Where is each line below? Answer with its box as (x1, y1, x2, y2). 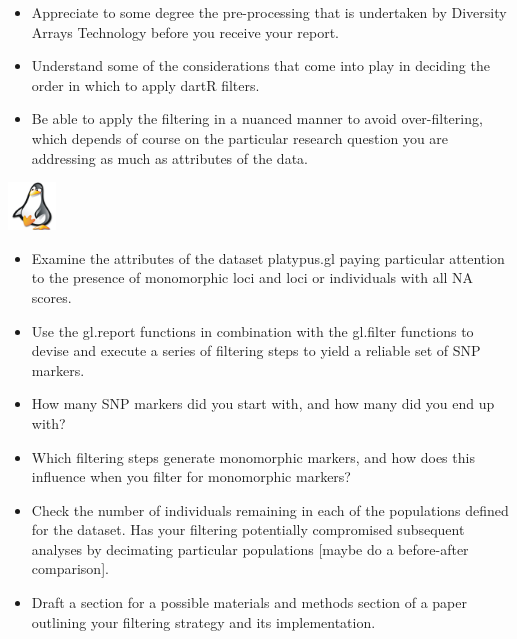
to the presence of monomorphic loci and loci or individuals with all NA (31, 267, 474, 288)
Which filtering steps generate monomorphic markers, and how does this (31, 446, 475, 467)
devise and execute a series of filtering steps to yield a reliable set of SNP (31, 340, 481, 361)
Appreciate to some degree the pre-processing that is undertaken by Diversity (31, 2, 507, 22)
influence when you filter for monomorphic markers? (31, 466, 351, 487)
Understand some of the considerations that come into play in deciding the (31, 55, 490, 76)
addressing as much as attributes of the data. (31, 147, 308, 168)
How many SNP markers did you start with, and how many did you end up (31, 393, 495, 414)
